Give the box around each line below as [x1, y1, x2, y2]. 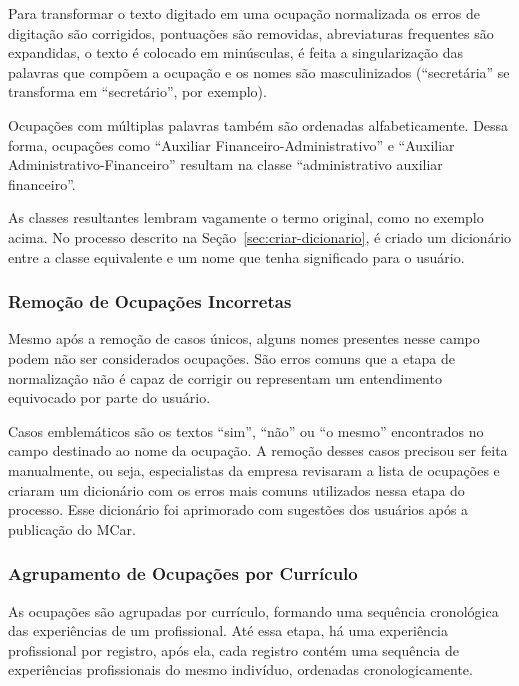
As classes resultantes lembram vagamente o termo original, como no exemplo [8, 207, 484, 228]
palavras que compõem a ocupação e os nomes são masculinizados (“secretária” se [8, 61, 510, 82]
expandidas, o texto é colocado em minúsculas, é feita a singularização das [8, 42, 463, 63]
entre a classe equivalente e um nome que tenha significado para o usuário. [8, 246, 465, 267]
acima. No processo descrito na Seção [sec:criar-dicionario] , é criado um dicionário [8, 226, 512, 247]
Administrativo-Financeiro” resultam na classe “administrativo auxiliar [8, 154, 443, 175]
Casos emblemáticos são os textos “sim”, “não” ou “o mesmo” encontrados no [8, 420, 484, 441]
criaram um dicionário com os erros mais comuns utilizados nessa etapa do [8, 479, 465, 500]
